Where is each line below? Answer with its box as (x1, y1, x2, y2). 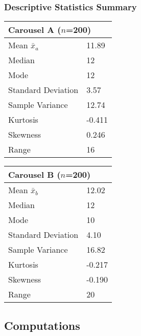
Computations (4, 317, 80, 333)
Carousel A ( (8, 24, 61, 36)
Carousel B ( (8, 169, 61, 181)
